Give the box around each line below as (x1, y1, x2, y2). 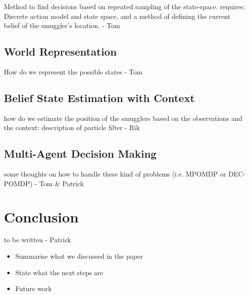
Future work (15, 283, 52, 294)
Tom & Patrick (39, 178, 84, 188)
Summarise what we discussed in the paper (15, 251, 143, 261)
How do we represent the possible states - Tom (4, 66, 142, 76)
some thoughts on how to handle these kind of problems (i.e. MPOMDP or (4, 169, 226, 179)
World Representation (4, 44, 117, 59)
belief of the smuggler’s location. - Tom (4, 20, 120, 30)
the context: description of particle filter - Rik (4, 122, 140, 133)
